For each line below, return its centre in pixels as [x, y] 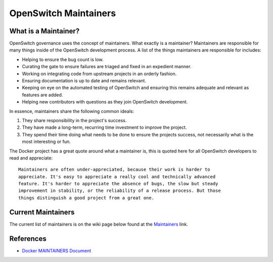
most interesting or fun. [46, 142]
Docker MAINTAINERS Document [57, 250]
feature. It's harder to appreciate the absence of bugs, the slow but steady [118, 184]
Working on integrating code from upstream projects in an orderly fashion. [99, 74]
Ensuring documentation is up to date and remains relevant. [84, 81]
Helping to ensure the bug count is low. [63, 59]
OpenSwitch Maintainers [63, 13]
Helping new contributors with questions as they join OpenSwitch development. [105, 102]
